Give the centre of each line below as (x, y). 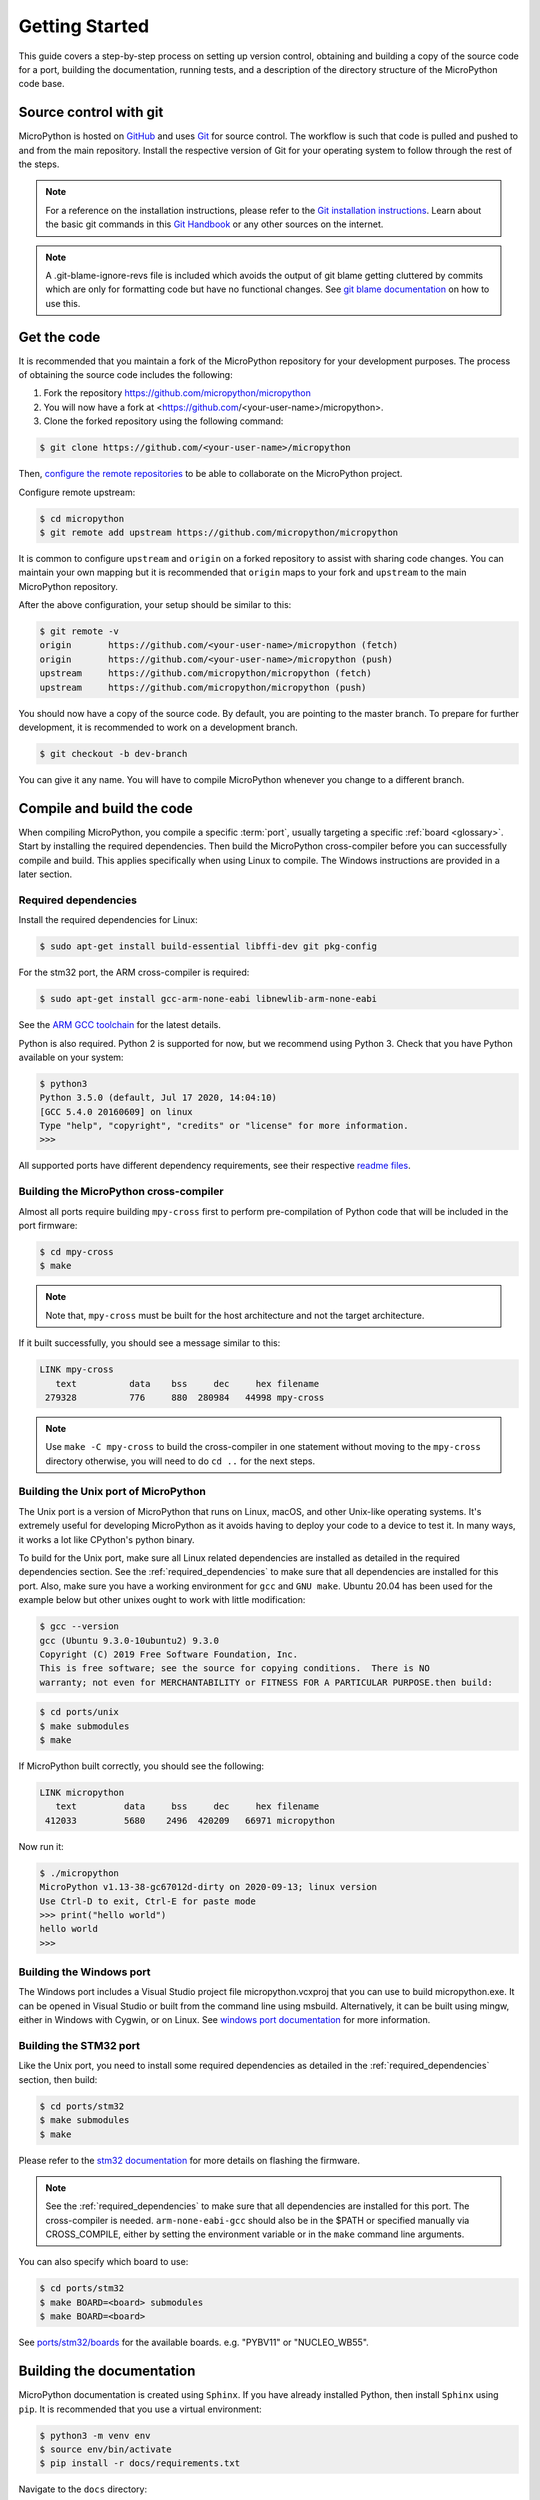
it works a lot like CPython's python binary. (106, 1539)
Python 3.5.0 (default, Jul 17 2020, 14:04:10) (158, 1098)
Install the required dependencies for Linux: (108, 920)
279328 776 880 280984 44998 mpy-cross (185, 1397)
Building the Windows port (84, 1972)
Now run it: (41, 1846)
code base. (41, 84)
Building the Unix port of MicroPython (112, 1492)
